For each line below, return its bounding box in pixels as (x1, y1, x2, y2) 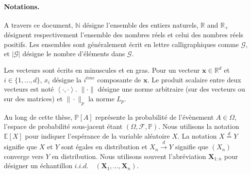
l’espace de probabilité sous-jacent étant (4, 121, 123, 131)
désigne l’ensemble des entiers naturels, (82, 19, 199, 30)
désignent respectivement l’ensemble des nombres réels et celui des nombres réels (4, 30, 244, 40)
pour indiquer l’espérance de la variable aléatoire (25, 130, 170, 141)
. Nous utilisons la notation (158, 121, 239, 131)
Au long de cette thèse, (4, 111, 72, 122)
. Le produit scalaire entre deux (147, 74, 241, 84)
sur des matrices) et (4, 93, 63, 103)
